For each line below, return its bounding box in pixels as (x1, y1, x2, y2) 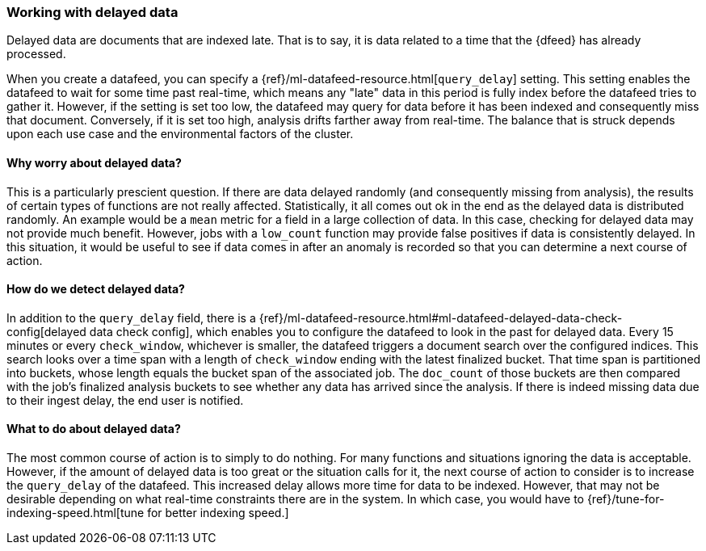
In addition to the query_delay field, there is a (6, 310, 256, 325)
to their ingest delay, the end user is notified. (6, 393, 244, 407)
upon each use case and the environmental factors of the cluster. (6, 127, 354, 141)
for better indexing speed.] (147, 506, 289, 520)
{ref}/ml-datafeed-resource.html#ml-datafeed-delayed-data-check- (258, 310, 623, 325)
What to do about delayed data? (6, 422, 181, 436)
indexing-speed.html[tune (6, 506, 145, 520)
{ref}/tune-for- (586, 492, 665, 507)
